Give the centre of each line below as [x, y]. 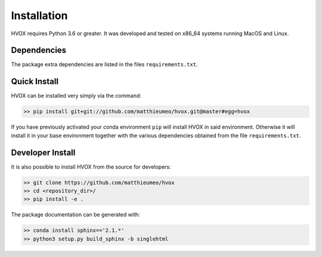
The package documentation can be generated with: [75, 215]
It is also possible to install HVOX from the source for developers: [91, 166]
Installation [39, 16]
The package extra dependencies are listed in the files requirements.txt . [104, 64]
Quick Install [35, 81]
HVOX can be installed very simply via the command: [76, 96]
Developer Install [43, 152]
